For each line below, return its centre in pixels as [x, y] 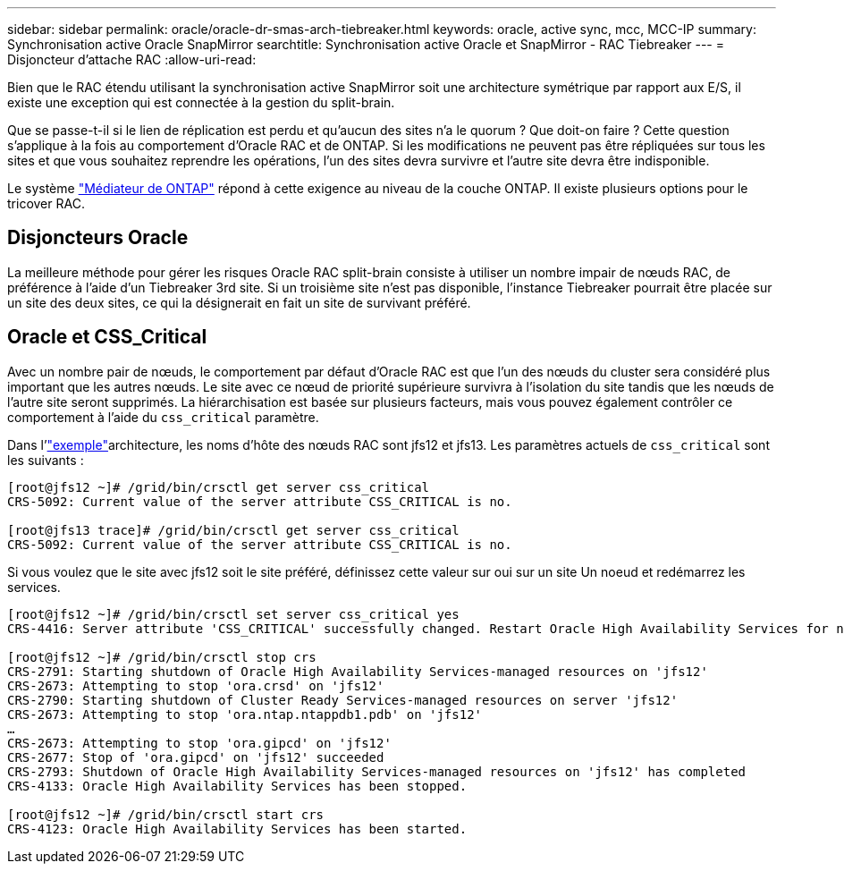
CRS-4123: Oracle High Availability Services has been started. [237, 829]
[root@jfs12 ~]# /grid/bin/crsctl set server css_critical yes [233, 614]
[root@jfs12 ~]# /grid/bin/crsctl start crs [166, 814]
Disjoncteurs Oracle [98, 238]
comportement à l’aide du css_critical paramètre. [163, 417]
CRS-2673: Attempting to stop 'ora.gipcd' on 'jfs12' [199, 743]
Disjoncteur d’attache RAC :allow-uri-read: [132, 59]
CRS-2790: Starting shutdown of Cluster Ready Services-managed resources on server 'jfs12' [343, 700]
